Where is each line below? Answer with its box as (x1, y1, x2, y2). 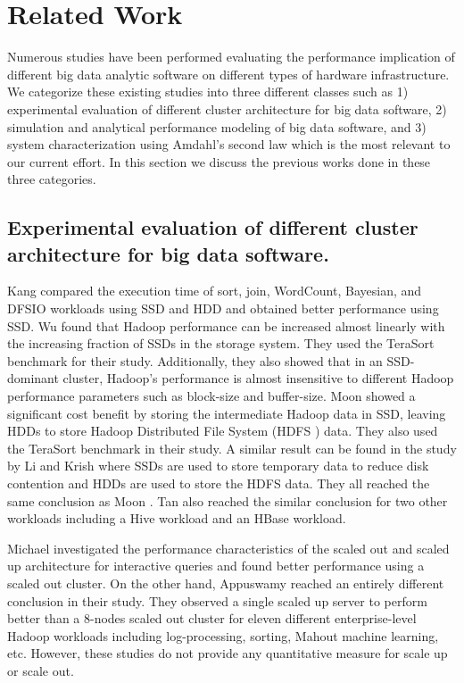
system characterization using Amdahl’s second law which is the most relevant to (7, 135, 451, 154)
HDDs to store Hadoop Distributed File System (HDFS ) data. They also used (7, 421, 438, 440)
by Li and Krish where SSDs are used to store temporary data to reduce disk (7, 456, 429, 475)
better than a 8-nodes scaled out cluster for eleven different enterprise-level (7, 609, 417, 628)
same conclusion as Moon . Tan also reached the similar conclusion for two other (7, 491, 448, 510)
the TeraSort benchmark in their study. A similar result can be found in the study (7, 438, 457, 457)
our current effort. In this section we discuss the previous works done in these (7, 152, 431, 171)
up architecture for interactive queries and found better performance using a (7, 556, 425, 575)
